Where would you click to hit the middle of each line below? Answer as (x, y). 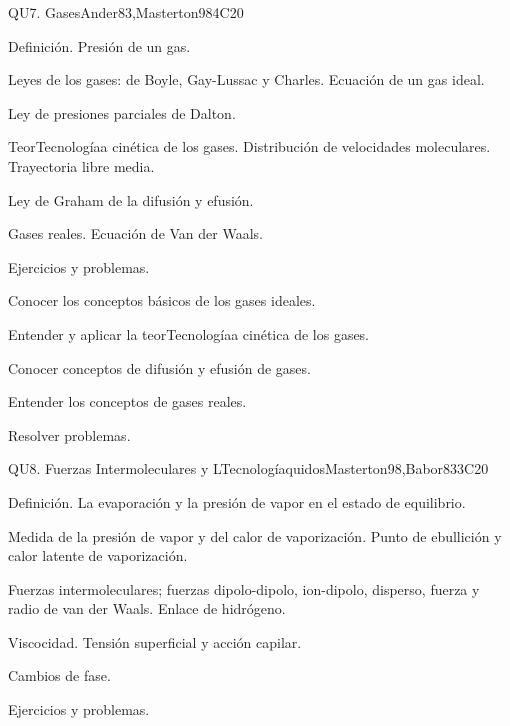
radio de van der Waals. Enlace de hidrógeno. (147, 608)
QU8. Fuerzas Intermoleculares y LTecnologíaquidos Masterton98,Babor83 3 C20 (248, 468)
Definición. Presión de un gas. (99, 45)
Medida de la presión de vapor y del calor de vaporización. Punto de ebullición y (255, 535)
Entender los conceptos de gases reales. (127, 401)
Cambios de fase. (59, 675)
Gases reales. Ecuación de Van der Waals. (135, 233)
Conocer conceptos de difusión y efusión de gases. (159, 367)
